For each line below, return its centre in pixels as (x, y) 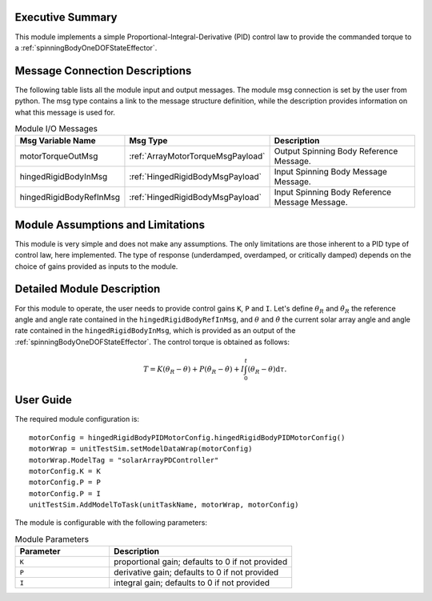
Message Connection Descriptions (103, 71)
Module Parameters (52, 539)
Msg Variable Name (58, 141)
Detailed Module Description (88, 289)
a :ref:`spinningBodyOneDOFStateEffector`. (86, 47)
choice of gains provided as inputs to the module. (96, 266)
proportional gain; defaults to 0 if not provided (200, 562)
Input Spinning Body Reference (333, 192)
